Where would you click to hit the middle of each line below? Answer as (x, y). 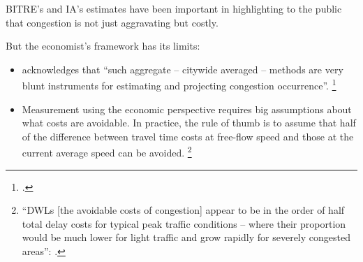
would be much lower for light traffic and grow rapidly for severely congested (186, 237)
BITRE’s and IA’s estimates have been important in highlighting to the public (174, 8)
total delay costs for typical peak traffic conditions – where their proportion (184, 223)
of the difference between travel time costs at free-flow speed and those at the (188, 136)
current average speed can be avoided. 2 (107, 152)
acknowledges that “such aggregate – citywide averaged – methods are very (183, 69)
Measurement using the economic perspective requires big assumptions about (187, 109)
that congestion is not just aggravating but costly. (112, 22)
